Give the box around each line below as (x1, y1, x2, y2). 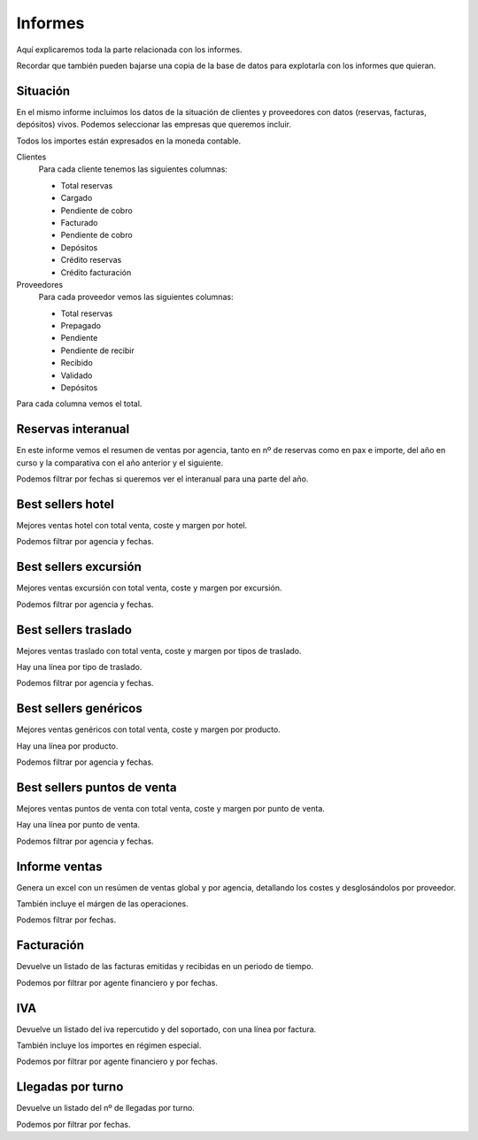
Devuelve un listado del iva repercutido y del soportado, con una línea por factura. (16, 1023, 317, 1035)
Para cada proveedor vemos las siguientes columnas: (38, 292, 234, 303)
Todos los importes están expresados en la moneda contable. (16, 135, 242, 146)
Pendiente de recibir (60, 345, 135, 356)
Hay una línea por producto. (16, 740, 119, 751)
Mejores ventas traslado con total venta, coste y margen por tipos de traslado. (16, 645, 302, 656)
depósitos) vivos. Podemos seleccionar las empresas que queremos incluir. (16, 119, 292, 130)
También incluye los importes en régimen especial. (16, 1040, 202, 1051)
